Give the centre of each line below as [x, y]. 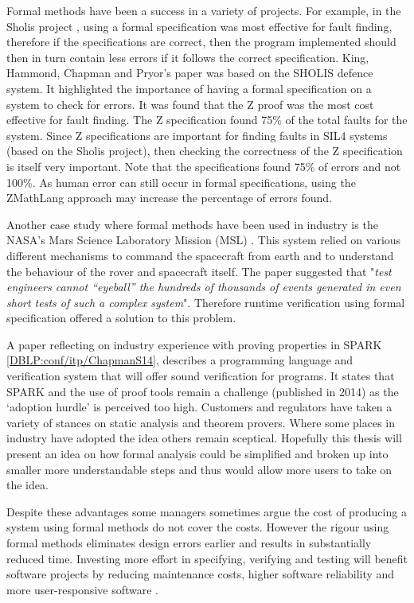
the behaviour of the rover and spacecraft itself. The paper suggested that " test [199, 271]
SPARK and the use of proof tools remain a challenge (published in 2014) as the [203, 391]
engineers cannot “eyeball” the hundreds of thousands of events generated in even [204, 287]
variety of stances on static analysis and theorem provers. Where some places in [201, 422]
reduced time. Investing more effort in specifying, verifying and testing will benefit [207, 558]
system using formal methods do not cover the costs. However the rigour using [198, 527]
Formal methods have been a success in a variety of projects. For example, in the [204, 10]
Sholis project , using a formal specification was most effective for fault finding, [199, 26]
